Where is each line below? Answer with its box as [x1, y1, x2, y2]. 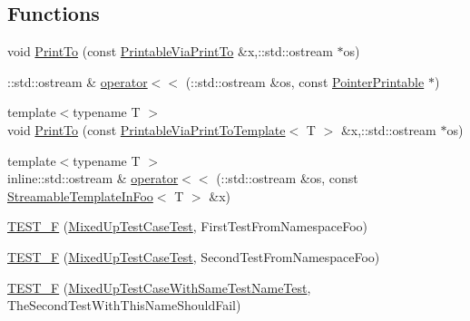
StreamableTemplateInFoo [7, 186, 153, 205]
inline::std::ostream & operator [7, 169, 179, 188]
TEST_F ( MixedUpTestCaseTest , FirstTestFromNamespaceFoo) [7, 217, 368, 236]
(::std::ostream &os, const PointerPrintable [185, 72, 425, 91]
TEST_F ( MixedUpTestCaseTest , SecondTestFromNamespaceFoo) [7, 247, 380, 266]
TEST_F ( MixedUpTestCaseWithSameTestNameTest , [7, 277, 311, 297]
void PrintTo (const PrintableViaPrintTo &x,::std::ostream [7, 42, 333, 61]
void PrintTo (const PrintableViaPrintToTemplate [7, 120, 286, 139]
